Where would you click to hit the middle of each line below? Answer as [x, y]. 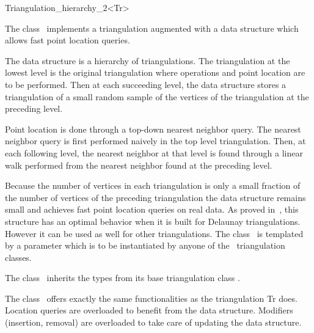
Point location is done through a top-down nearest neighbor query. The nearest [153, 129]
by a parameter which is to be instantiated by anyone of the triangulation [145, 245]
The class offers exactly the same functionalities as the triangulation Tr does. [151, 298]
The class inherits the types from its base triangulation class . [122, 278]
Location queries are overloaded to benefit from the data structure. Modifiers [149, 310]
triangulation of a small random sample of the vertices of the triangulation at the [157, 96]
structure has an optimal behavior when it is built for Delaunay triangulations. [153, 221]
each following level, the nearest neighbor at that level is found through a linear [154, 152]
